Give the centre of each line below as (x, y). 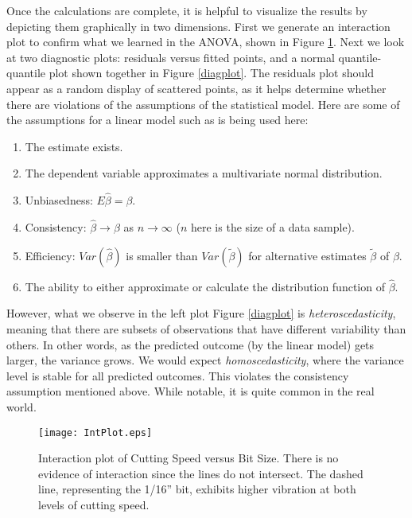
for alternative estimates (307, 255)
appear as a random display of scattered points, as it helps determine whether (196, 88)
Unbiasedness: (59, 200)
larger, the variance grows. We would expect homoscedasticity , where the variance (205, 360)
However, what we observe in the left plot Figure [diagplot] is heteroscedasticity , (201, 313)
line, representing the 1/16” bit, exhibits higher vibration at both (197, 489)
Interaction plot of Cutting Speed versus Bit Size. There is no (189, 458)
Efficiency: (50, 255)
